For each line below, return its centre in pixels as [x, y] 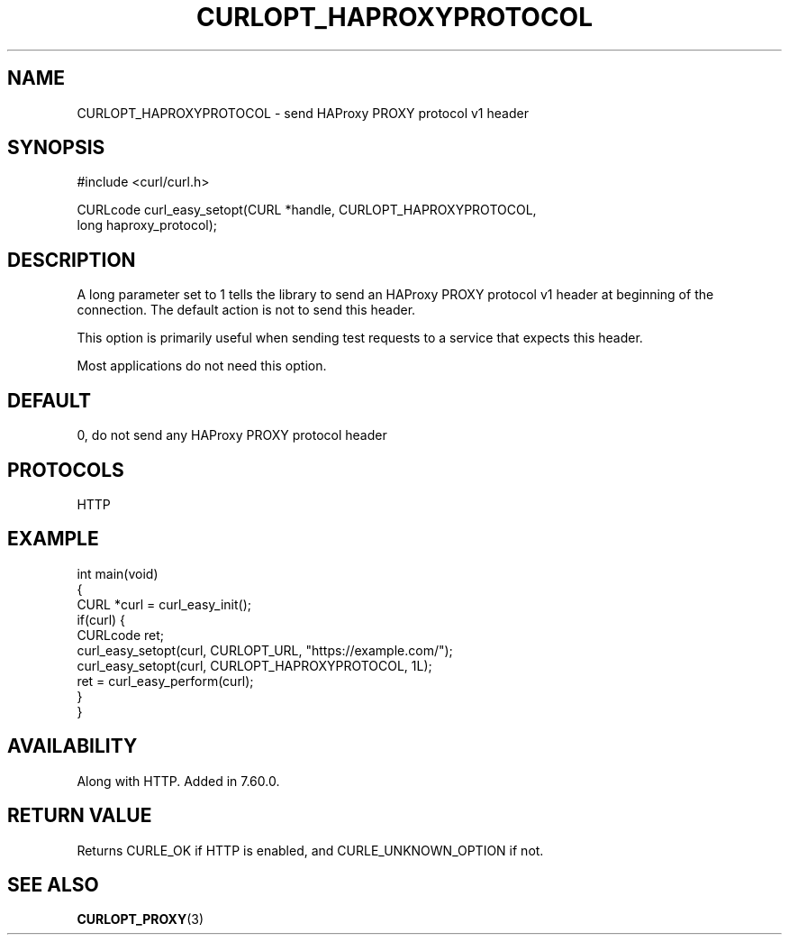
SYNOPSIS [56, 148]
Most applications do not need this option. [202, 366]
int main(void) [118, 573]
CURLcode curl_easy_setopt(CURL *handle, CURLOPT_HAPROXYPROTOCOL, [307, 210]
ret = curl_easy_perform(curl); [165, 681]
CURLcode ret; [121, 635]
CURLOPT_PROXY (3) [141, 919]
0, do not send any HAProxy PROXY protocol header [232, 435]
